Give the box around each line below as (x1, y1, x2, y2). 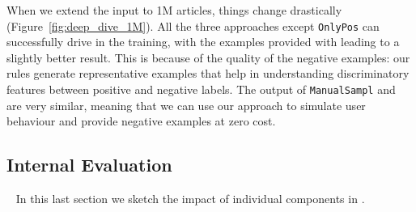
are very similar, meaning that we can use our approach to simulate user (6, 96, 366, 113)
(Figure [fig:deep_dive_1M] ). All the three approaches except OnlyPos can (6, 17, 380, 34)
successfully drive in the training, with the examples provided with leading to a (6, 33, 400, 50)
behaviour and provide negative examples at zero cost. (6, 112, 276, 129)
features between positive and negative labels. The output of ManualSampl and (6, 81, 396, 98)
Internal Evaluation (6, 152, 172, 177)
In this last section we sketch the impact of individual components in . (15, 190, 365, 207)
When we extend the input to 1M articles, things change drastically (6, 2, 342, 18)
